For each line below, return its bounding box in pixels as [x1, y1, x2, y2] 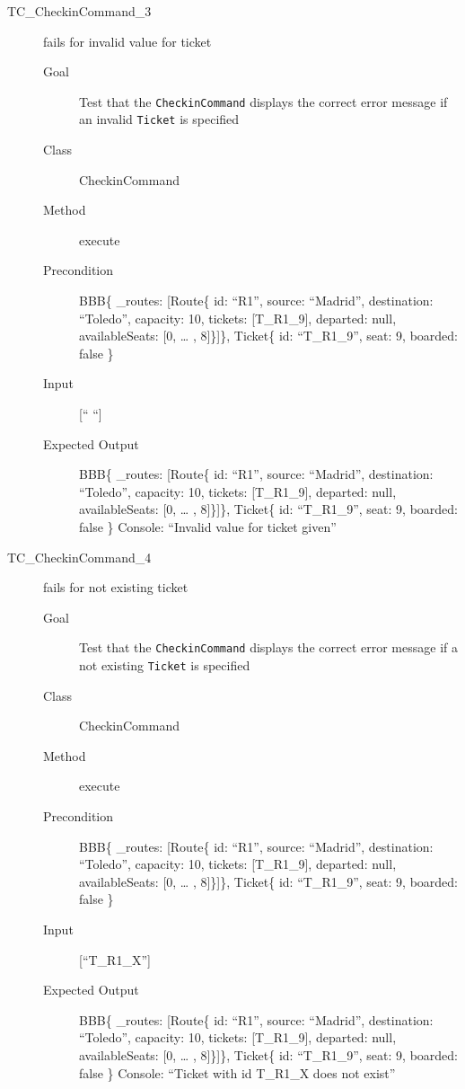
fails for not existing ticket [43, 578, 189, 597]
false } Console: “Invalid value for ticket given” [79, 518, 337, 536]
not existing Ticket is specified [79, 656, 250, 675]
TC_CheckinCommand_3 [7, 2, 152, 20]
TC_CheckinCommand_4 [7, 547, 152, 566]
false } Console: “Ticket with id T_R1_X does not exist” [79, 1063, 396, 1082]
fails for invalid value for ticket [43, 31, 212, 50]
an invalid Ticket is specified [79, 110, 240, 128]
